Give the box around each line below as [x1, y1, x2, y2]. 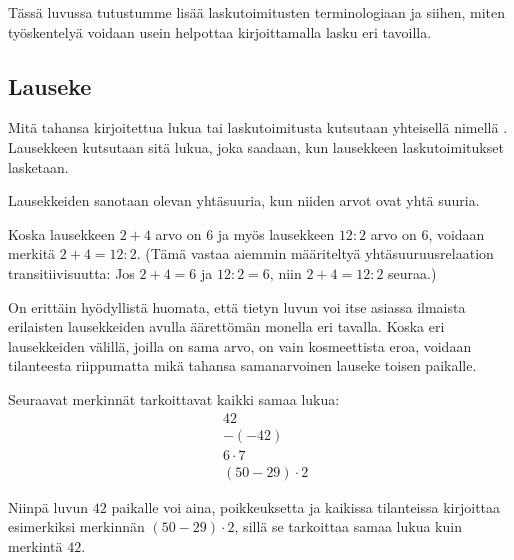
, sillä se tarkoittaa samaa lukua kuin [234, 516, 462, 537]
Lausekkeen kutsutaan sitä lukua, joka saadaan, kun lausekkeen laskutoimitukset [8, 136, 504, 157]
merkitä [8, 243, 56, 264]
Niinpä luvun [8, 496, 89, 517]
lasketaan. [8, 156, 69, 177]
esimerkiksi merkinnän [8, 516, 145, 537]
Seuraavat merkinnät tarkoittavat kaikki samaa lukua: [8, 388, 340, 409]
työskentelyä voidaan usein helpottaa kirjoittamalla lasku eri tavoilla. [8, 21, 432, 42]
